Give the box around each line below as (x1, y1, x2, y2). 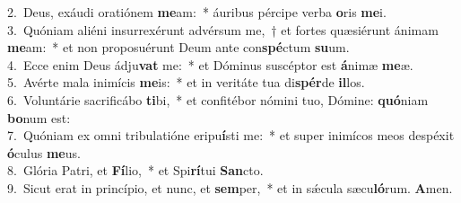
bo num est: (7, 108, 71, 127)
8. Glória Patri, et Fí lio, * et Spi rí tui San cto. (7, 161, 264, 180)
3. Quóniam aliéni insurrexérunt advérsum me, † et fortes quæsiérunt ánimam (7, 20, 439, 39)
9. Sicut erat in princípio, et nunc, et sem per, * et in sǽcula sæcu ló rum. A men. (7, 178, 453, 197)
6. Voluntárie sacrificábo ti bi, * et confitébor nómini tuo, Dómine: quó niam (7, 90, 429, 109)
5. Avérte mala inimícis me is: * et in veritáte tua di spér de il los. (7, 73, 365, 92)
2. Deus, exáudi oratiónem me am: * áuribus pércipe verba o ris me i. (7, 3, 387, 21)
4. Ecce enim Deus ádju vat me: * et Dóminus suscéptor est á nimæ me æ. (7, 55, 413, 74)
